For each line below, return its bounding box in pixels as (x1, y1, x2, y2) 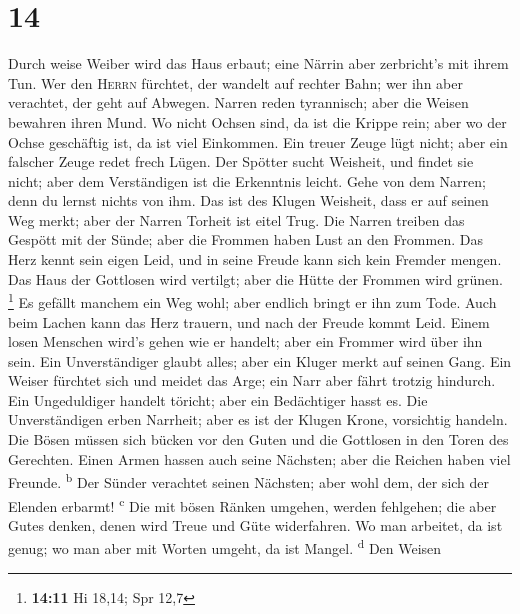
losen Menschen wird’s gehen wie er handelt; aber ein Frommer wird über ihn (8, 331, 483, 352)
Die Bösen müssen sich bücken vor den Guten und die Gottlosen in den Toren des (8, 429, 509, 450)
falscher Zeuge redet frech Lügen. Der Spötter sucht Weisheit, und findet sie (8, 151, 474, 172)
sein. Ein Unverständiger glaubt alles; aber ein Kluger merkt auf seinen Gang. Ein (8, 350, 512, 371)
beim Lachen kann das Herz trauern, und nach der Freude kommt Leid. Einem (8, 311, 490, 332)
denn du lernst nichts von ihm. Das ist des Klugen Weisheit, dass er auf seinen (8, 190, 489, 211)
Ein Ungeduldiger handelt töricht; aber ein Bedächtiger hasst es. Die (8, 389, 428, 410)
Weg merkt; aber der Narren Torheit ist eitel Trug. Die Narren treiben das (8, 209, 465, 230)
